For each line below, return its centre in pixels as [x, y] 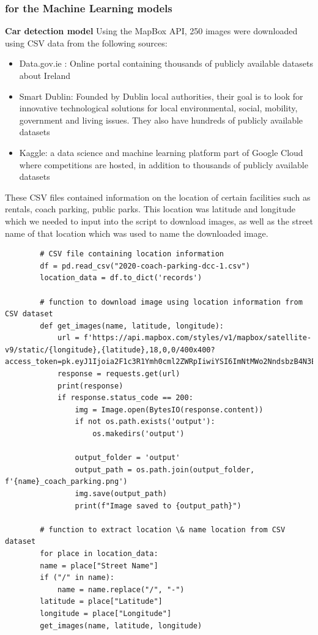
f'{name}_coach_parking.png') [66, 482]
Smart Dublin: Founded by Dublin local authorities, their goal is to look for [161, 96]
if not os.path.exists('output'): [145, 422]
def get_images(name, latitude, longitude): [132, 326]
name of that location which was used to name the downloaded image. [137, 233]
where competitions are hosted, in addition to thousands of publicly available [164, 164]
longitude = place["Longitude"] [106, 613]
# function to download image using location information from [171, 302]
